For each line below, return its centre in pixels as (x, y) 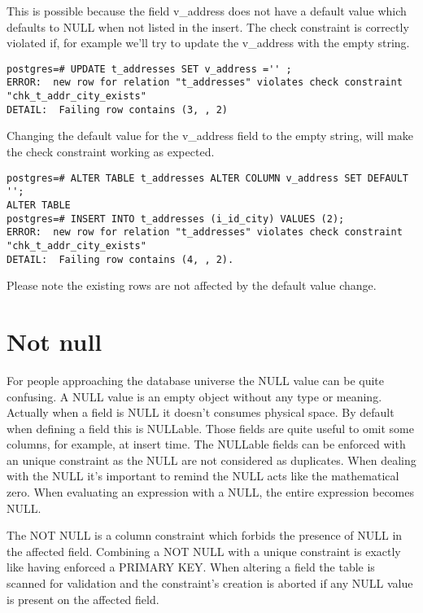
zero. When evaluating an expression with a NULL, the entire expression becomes (211, 492)
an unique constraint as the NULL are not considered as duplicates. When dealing (211, 460)
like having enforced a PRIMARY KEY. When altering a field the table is (191, 567)
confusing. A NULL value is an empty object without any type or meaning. (194, 396)
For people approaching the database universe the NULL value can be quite (196, 380)
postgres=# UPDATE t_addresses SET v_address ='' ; (149, 69)
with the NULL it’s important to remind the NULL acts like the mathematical (203, 476)
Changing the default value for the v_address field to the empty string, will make (210, 136)
